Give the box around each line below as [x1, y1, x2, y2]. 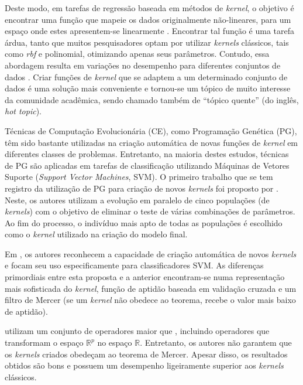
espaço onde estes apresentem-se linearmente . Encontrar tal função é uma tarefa [5, 25, 294, 37]
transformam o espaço [5, 336, 84, 349]
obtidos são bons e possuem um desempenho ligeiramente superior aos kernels [5, 359, 284, 372]
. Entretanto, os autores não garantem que [140, 336, 292, 349]
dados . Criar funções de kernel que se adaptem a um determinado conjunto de [5, 70, 288, 83]
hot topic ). [5, 105, 42, 117]
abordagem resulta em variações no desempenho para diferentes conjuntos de [5, 59, 281, 71]
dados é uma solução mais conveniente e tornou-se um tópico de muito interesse [5, 82, 291, 94]
